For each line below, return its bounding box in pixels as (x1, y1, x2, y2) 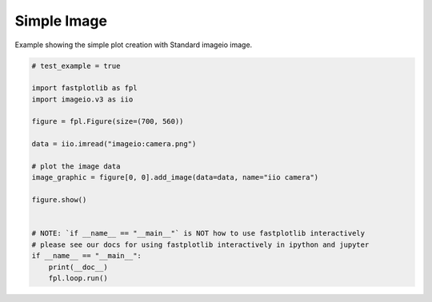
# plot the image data (31, 162, 121, 171)
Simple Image (14, 12, 108, 30)
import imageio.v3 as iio (31, 94, 134, 104)
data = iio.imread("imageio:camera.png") (31, 140, 197, 149)
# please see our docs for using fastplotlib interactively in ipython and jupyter (31, 240, 370, 249)
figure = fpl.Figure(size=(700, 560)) (31, 117, 184, 126)
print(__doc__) (48, 262, 108, 272)
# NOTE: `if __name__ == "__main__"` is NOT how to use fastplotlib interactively (31, 228, 366, 238)
